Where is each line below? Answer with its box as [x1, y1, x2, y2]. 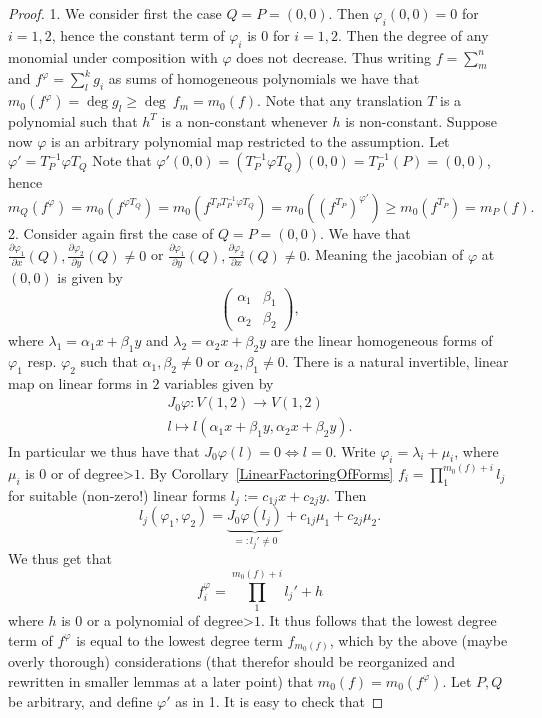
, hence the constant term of [51, 24, 225, 45]
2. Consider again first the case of [8, 222, 214, 243]
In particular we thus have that [8, 440, 200, 461]
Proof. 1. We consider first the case [8, 3, 222, 23]
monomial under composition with [8, 46, 218, 67]
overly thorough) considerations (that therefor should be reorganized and [8, 651, 456, 672]
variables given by [164, 372, 274, 393]
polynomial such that [8, 110, 138, 131]
